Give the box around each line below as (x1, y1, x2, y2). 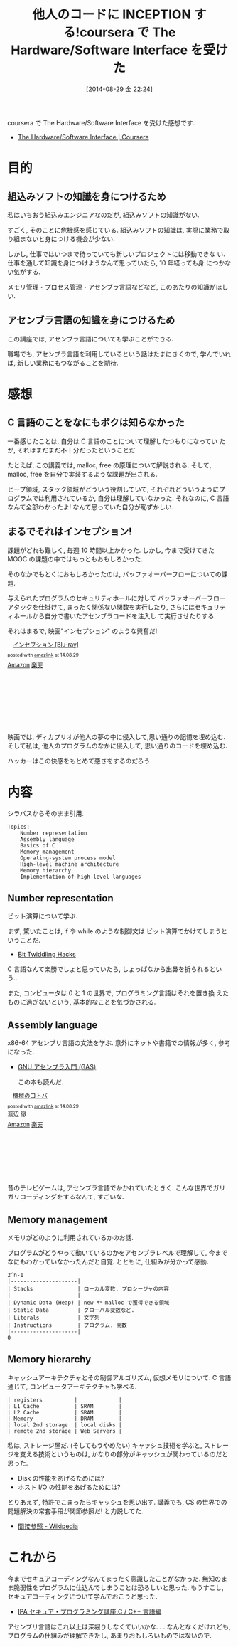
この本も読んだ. (17, 1078, 64, 1086)
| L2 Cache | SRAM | (7, 1409, 122, 1416)
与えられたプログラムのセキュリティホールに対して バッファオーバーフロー (7, 593, 226, 602)
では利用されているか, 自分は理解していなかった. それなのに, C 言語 (31, 494, 229, 502)
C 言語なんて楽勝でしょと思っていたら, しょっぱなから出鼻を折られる (7, 965, 210, 973)
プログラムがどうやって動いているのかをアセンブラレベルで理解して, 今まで (7, 1248, 228, 1256)
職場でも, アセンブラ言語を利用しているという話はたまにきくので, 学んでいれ (7, 349, 232, 358)
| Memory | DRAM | (7, 1415, 122, 1422)
